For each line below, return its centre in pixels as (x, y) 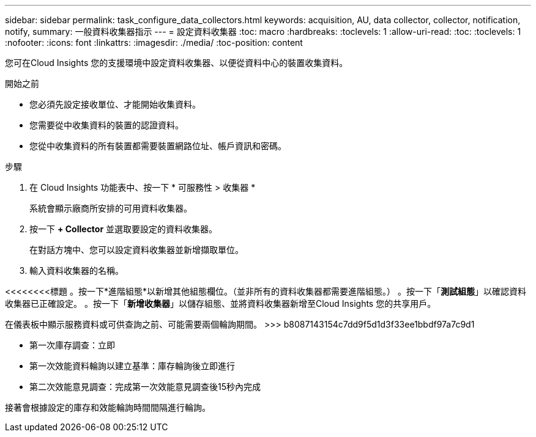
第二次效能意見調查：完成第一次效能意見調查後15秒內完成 (145, 387)
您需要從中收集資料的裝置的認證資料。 (106, 125)
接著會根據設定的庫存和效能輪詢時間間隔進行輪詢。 (108, 407)
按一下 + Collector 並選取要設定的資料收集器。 (124, 229)
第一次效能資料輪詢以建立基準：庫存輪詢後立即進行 (132, 366)
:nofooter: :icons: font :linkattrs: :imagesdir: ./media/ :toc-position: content (154, 42)
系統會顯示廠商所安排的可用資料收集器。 (111, 208)
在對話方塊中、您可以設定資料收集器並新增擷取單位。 (136, 250)
